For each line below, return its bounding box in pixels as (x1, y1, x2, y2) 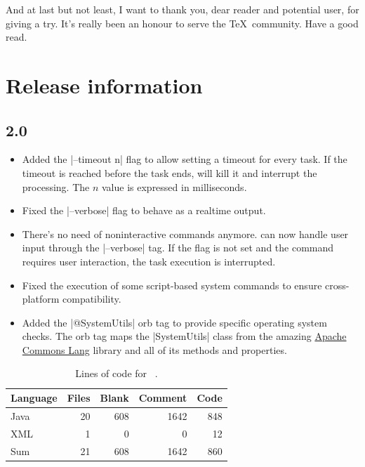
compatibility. (62, 291, 121, 306)
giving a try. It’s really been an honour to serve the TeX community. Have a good (6, 15, 359, 30)
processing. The (22, 179, 90, 194)
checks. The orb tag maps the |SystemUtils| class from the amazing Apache (22, 329, 347, 343)
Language (11, 390, 58, 405)
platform (22, 291, 60, 306)
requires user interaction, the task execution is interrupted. (22, 254, 276, 268)
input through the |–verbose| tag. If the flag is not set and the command (22, 240, 334, 255)
